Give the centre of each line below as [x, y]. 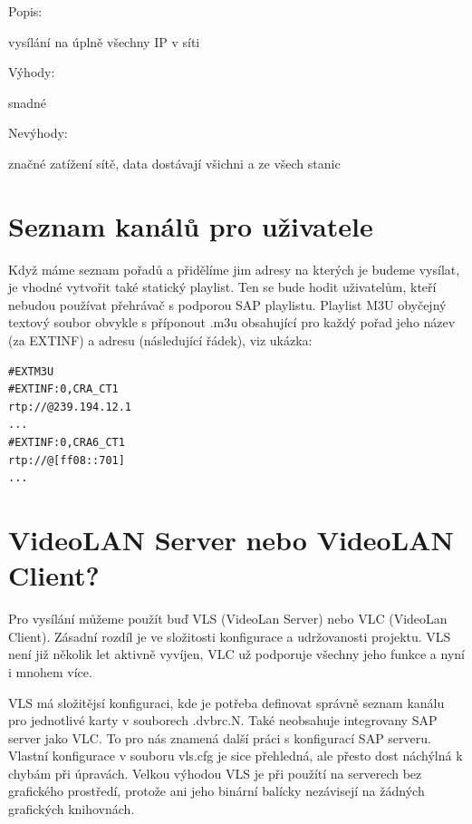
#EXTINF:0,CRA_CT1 [63, 389]
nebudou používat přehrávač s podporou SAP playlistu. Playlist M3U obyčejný [227, 304]
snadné [28, 102]
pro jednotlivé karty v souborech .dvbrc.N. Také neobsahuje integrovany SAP [223, 720]
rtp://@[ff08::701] [67, 460]
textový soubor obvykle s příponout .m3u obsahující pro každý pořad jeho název [232, 322]
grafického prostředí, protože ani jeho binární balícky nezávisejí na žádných [217, 791]
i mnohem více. [50, 671]
